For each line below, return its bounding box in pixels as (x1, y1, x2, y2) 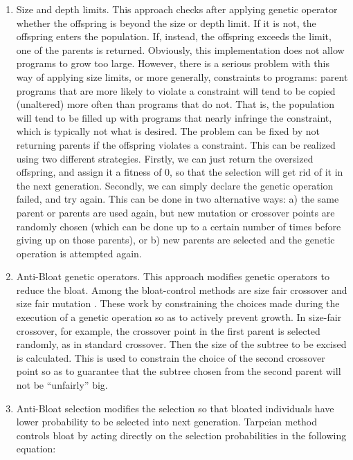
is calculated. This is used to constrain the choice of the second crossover (16, 350, 325, 365)
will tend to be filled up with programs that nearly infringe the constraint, (16, 110, 332, 125)
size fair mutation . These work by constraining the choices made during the (16, 296, 340, 311)
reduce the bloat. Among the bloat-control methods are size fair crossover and (16, 282, 347, 297)
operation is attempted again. (16, 246, 142, 260)
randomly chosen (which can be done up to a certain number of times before (16, 219, 341, 233)
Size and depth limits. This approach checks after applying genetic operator (16, 2, 338, 16)
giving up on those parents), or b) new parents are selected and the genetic (16, 232, 335, 247)
